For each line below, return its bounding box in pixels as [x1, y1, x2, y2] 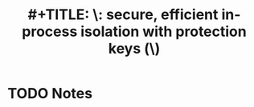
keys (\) [108, 40, 161, 57]
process [22, 22, 78, 41]
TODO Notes [7, 85, 93, 103]
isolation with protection [80, 22, 247, 41]
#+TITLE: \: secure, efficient [27, 6, 219, 24]
